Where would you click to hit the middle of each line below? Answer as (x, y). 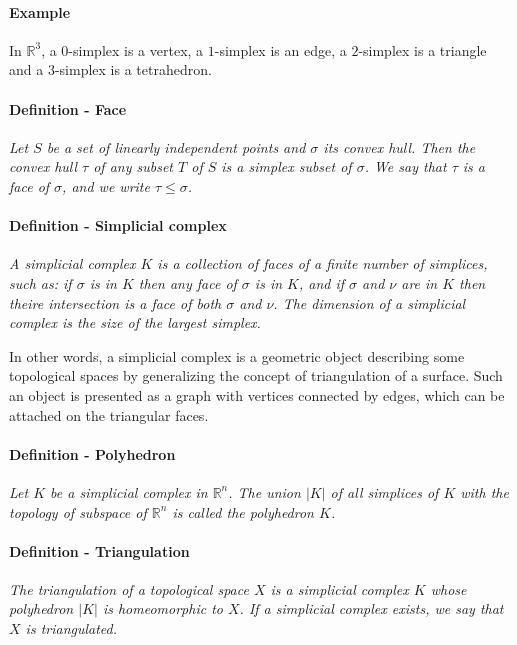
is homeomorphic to (162, 608)
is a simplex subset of (286, 166)
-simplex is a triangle (422, 49)
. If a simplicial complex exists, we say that (371, 608)
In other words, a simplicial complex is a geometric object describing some (237, 355)
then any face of (187, 282)
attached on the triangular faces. (109, 414)
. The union (264, 491)
